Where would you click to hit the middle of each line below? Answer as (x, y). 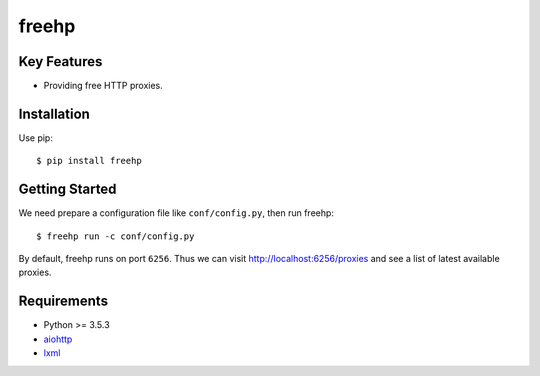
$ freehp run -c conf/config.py (115, 236)
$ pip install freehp (89, 161)
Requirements (63, 301)
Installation (54, 113)
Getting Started (67, 189)
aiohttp (58, 339)
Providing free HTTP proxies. (103, 86)
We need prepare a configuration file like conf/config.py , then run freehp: (176, 213)
